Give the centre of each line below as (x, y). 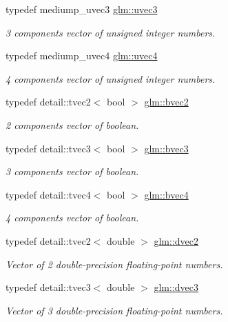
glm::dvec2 (176, 240)
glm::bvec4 (166, 194)
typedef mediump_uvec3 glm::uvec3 (82, 9)
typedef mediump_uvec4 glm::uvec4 (82, 56)
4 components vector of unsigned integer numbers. (111, 78)
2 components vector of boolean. (72, 124)
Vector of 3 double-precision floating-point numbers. (114, 310)
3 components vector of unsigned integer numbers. (111, 32)
